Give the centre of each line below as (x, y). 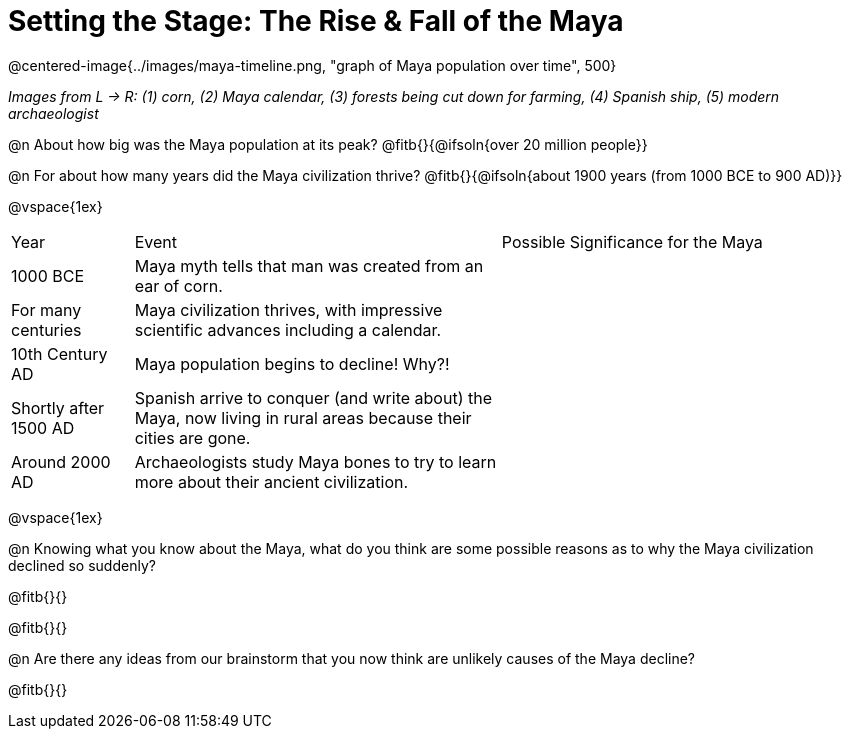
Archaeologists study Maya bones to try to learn (315, 461)
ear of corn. (178, 285)
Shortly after (58, 407)
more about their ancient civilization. (271, 481)
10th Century (59, 353)
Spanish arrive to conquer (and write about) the (313, 397)
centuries (46, 329)
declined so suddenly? (82, 565)
